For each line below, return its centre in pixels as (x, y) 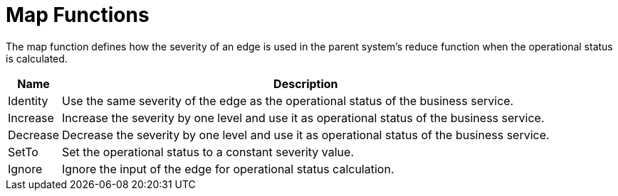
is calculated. (37, 58)
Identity (28, 100)
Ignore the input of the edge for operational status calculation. (228, 169)
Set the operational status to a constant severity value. (208, 152)
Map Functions (78, 15)
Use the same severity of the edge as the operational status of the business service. (288, 100)
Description (306, 83)
